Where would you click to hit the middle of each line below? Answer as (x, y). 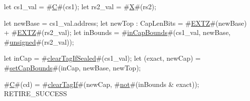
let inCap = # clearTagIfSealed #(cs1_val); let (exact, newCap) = (102, 58)
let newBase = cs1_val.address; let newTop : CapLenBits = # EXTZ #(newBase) (125, 23)
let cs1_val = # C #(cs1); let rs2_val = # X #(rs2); (80, 6)
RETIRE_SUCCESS (35, 93)
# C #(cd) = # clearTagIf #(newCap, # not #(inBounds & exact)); (102, 84)
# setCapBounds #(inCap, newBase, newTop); (73, 67)
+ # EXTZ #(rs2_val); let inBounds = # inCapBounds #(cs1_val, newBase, (117, 32)
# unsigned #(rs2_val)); (39, 42)
